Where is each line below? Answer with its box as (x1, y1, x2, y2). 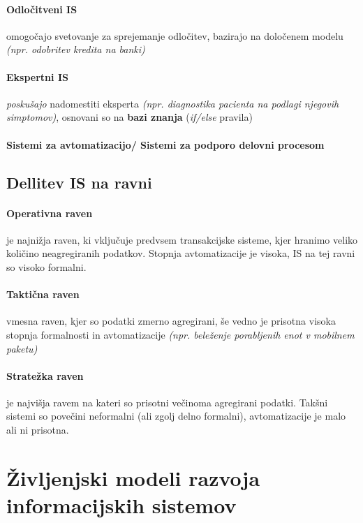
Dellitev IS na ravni (6, 171, 152, 193)
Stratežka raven (6, 368, 84, 383)
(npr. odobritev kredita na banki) (6, 42, 145, 57)
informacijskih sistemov (6, 491, 237, 520)
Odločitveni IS (6, 1, 77, 16)
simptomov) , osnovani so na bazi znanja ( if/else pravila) (6, 110, 253, 124)
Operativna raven (6, 205, 93, 220)
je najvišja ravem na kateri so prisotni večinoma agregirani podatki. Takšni (6, 395, 328, 409)
